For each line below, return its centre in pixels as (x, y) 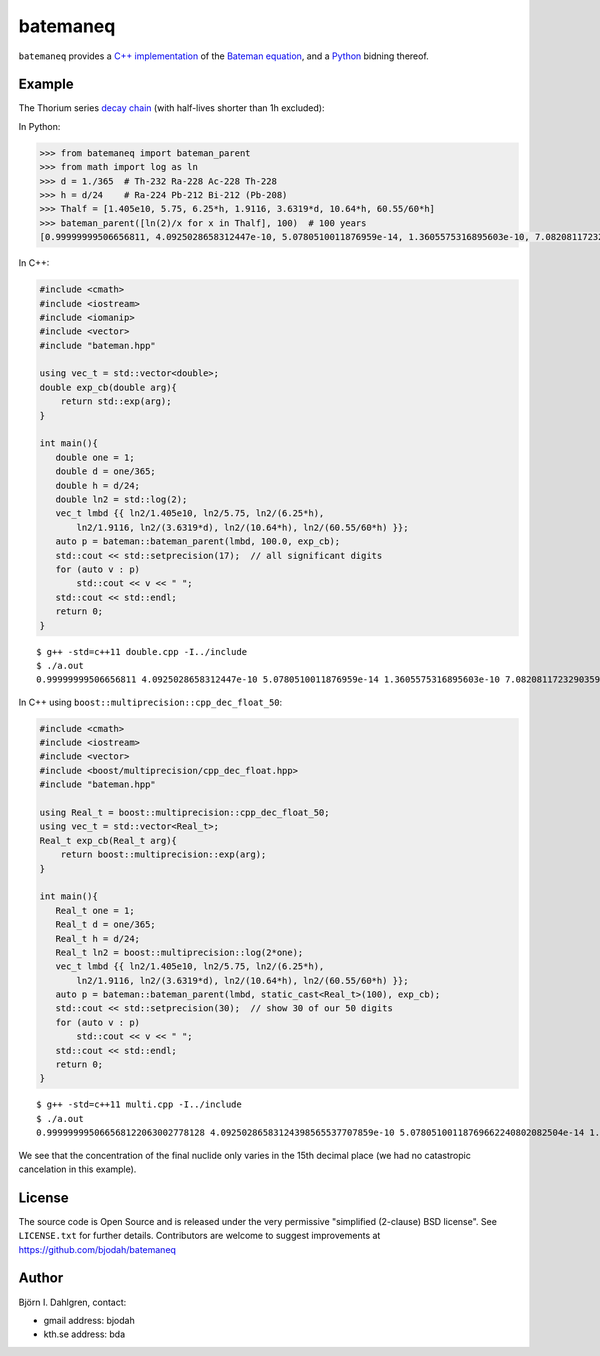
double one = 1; (95, 457)
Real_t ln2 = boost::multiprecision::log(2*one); (179, 952)
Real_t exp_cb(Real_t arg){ (108, 840)
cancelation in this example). (77, 1169)
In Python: (39, 126)
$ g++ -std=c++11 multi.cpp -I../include (139, 1104)
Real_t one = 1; (95, 910)
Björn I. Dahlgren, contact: (72, 1302)
